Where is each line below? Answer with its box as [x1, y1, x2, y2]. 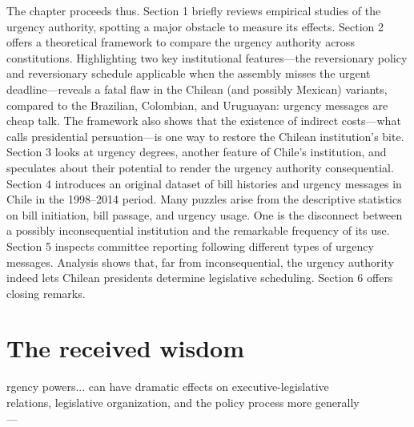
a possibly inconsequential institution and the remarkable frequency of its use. [6, 222, 390, 239]
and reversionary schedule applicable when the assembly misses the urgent [6, 65, 371, 82]
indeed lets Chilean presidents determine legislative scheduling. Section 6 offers [6, 269, 393, 286]
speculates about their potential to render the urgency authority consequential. [6, 159, 394, 175]
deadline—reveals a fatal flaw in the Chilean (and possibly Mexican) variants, [6, 80, 388, 97]
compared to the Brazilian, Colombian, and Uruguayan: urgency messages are [6, 96, 388, 113]
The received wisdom [6, 332, 244, 365]
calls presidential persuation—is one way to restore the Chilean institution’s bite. [6, 127, 404, 144]
